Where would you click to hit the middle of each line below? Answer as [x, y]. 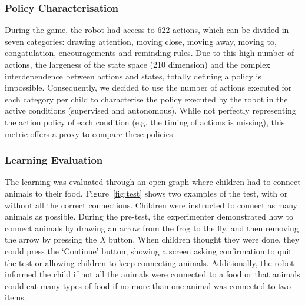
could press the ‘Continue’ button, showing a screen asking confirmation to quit [148, 251]
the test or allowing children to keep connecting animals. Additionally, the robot [150, 262]
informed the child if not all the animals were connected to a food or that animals [152, 274]
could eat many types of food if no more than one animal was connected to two [148, 285]
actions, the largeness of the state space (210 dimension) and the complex [137, 64]
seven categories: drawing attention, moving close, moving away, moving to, [141, 41]
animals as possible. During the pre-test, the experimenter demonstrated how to [149, 216]
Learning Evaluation [54, 160]
